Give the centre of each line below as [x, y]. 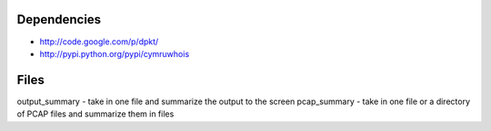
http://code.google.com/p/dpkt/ [99, 42]
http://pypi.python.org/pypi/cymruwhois [115, 53]
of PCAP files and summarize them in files [95, 114]
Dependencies [59, 19]
